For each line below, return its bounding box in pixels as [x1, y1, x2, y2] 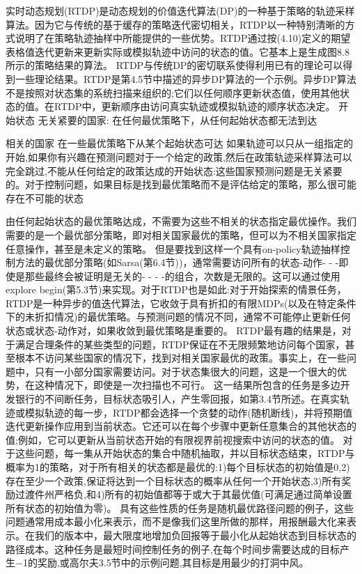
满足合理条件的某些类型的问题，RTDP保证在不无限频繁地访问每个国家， [15, 336, 345, 351]
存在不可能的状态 [6, 190, 84, 205]
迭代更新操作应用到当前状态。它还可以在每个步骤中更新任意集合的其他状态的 [6, 419, 356, 433]
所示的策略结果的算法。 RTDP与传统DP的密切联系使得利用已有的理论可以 [6, 58, 343, 72]
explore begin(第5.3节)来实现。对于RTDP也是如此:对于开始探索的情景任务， [6, 282, 347, 297]
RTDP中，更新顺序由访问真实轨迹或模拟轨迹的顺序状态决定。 [54, 99, 336, 114]
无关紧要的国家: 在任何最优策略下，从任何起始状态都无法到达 [38, 112, 317, 127]
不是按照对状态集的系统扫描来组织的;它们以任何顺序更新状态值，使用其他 [6, 85, 340, 100]
